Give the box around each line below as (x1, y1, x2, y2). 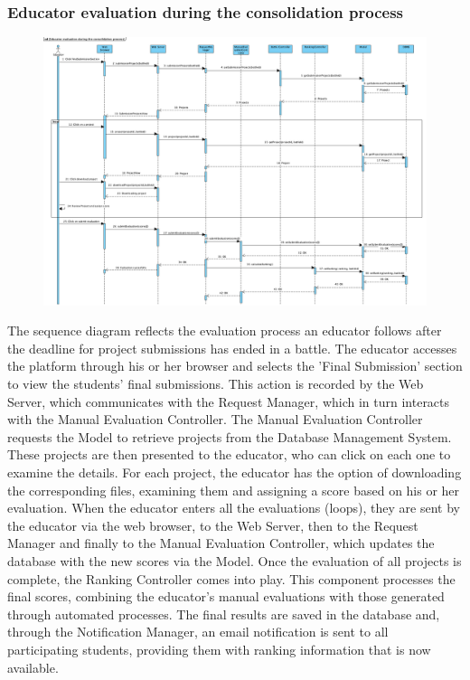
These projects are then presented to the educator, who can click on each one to (7, 445, 451, 464)
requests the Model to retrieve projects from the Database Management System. (7, 427, 452, 446)
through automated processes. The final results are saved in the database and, (7, 604, 440, 623)
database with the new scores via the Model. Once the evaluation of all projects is (7, 552, 462, 570)
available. (7, 657, 59, 676)
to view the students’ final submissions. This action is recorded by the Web (7, 374, 424, 393)
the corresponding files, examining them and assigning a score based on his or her (7, 480, 460, 499)
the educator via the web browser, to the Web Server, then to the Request (7, 515, 418, 534)
